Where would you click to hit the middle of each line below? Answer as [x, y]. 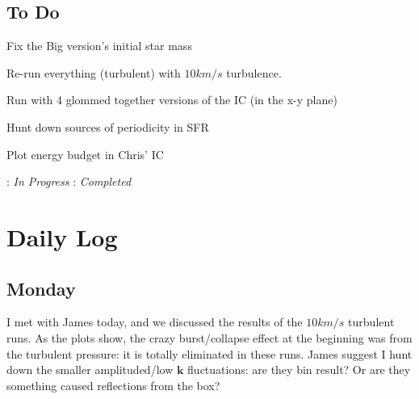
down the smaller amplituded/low [90, 370]
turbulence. [254, 72]
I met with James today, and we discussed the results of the [155, 322]
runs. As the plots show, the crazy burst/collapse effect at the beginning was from [209, 337]
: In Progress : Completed [69, 181]
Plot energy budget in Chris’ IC [85, 154]
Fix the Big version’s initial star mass [99, 46]
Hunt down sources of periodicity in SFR [108, 126]
